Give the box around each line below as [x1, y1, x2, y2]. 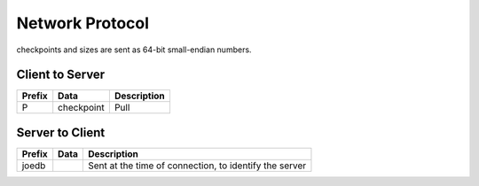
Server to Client [16, 125, 106, 140]
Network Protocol [16, 13, 150, 33]
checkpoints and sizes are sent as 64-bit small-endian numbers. [16, 44, 252, 55]
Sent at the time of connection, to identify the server [87, 159, 307, 172]
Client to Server [16, 67, 106, 82]
